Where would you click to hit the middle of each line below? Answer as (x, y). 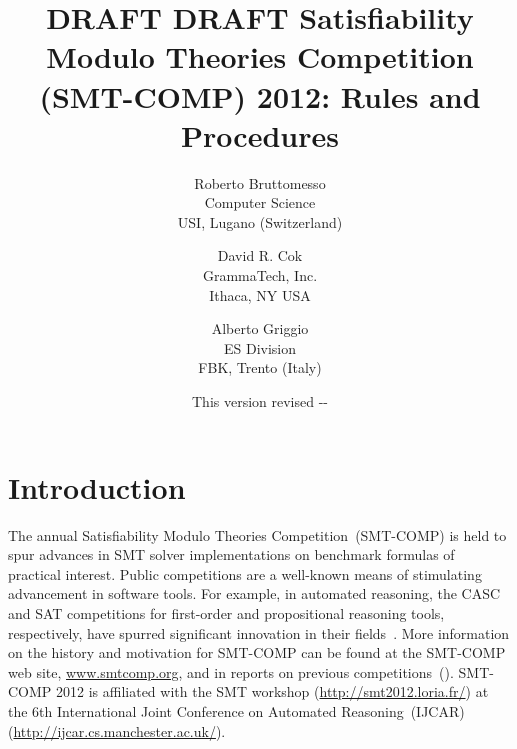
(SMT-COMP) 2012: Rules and (260, 95)
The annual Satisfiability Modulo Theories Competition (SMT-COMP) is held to (257, 534)
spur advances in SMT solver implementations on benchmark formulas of (231, 554)
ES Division (260, 347)
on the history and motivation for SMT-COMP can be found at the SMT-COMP (257, 652)
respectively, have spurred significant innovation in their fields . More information (259, 632)
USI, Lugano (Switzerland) (260, 221)
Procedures (260, 134)
